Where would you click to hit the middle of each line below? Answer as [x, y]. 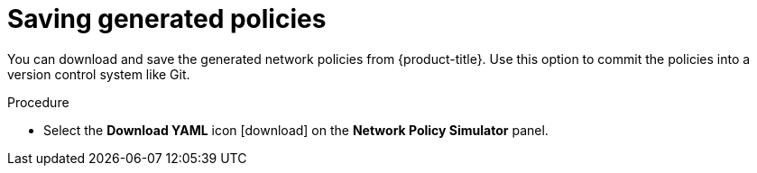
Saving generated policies [167, 19]
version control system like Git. [99, 74]
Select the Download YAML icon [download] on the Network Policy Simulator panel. [296, 130]
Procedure [38, 102]
